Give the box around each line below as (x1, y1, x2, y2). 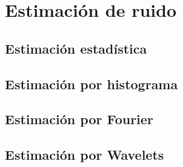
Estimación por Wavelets (5, 145, 164, 164)
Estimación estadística (5, 39, 147, 57)
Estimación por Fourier (5, 110, 153, 128)
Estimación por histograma (5, 74, 178, 93)
